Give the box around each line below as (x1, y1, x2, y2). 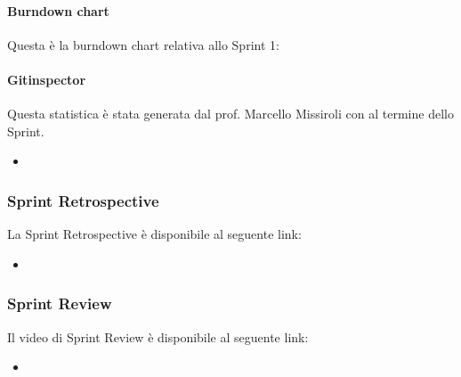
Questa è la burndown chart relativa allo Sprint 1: (7, 35, 279, 53)
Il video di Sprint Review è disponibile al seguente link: (7, 327, 309, 346)
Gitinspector (7, 70, 86, 88)
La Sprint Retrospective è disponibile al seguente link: (7, 225, 302, 243)
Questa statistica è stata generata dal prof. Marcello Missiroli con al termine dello (7, 104, 454, 123)
